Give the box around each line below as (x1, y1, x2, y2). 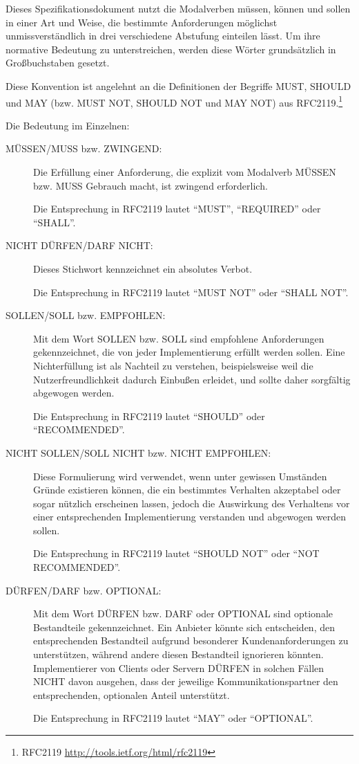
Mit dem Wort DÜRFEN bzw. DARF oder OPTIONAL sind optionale (33, 606, 333, 621)
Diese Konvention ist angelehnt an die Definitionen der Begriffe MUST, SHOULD (6, 78, 351, 93)
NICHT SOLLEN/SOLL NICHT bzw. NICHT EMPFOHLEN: (6, 445, 271, 460)
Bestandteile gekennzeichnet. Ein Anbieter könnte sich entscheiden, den (33, 619, 335, 634)
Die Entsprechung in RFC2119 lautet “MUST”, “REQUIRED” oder (33, 201, 321, 216)
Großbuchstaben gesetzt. (6, 55, 110, 70)
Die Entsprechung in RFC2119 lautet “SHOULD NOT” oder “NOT (33, 546, 320, 561)
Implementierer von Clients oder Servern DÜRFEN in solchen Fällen (33, 660, 324, 675)
